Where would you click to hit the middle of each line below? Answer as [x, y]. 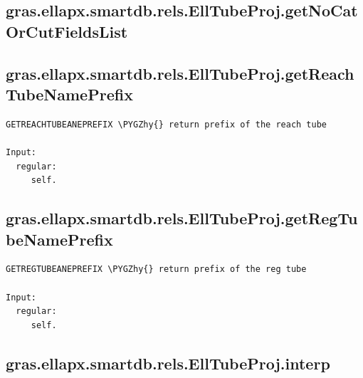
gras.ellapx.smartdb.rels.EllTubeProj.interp [168, 363]
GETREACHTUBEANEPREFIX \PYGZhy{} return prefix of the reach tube [167, 124]
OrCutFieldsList [67, 31]
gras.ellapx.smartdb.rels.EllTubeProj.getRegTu [182, 218]
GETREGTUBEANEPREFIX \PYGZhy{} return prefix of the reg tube [156, 269]
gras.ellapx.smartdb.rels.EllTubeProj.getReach [180, 73]
